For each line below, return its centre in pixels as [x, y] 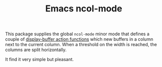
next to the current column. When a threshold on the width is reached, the [81, 45]
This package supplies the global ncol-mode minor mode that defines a [77, 34]
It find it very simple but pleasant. [39, 60]
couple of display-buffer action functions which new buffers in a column [79, 39]
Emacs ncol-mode [84, 9]
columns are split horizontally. [36, 50]
